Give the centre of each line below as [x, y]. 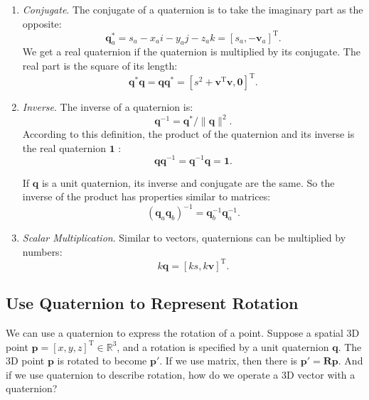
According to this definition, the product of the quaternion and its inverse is [188, 134]
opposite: [42, 23]
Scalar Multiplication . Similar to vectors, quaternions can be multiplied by [184, 238]
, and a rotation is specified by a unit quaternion [223, 346]
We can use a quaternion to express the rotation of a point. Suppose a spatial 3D [183, 333]
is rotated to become [102, 361]
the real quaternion [64, 147]
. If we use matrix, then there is [229, 361]
